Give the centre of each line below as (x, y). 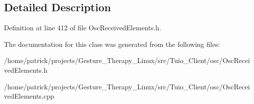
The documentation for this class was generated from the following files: (112, 44)
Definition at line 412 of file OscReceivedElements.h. (83, 28)
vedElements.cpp (29, 96)
